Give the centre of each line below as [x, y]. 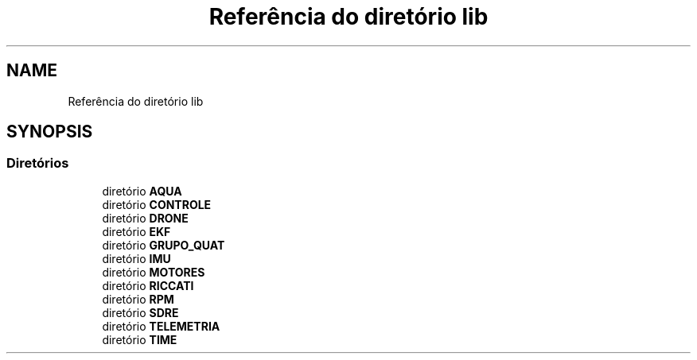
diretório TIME [140, 339]
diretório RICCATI [148, 285]
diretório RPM [138, 299]
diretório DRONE [145, 218]
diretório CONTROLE [157, 204]
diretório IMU [136, 258]
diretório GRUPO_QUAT [164, 245]
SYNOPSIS [50, 132]
